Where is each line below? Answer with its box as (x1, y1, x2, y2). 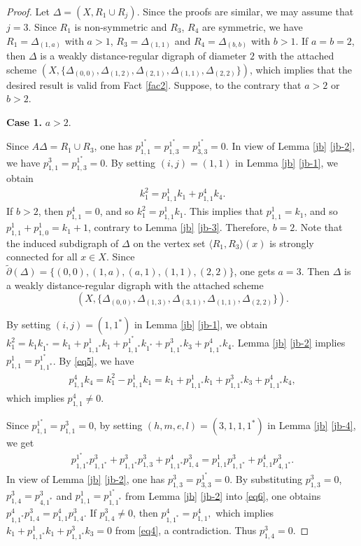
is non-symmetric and (74, 20, 167, 34)
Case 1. (6, 114, 43, 129)
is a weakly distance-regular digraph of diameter (40, 48, 247, 63)
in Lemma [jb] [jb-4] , (267, 418, 356, 433)
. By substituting (229, 471, 303, 486)
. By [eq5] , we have (52, 353, 134, 367)
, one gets (234, 264, 275, 279)
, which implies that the (250, 62, 352, 76)
